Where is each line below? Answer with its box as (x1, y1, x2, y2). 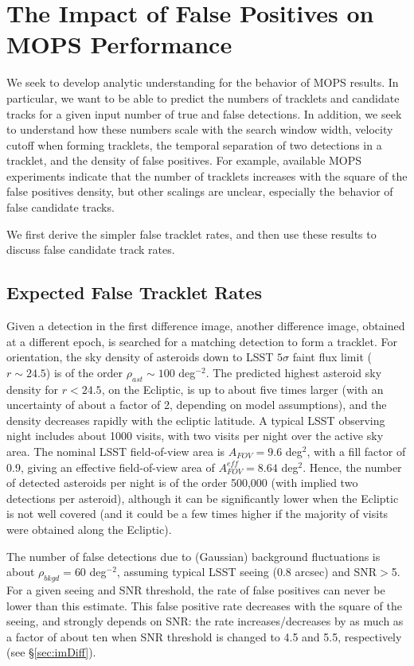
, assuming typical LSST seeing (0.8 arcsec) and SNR (116, 563, 377, 580)
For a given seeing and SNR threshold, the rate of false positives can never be (6, 581, 385, 598)
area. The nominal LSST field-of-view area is (6, 443, 225, 459)
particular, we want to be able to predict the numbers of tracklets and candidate (6, 89, 400, 106)
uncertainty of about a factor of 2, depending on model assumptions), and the (6, 396, 387, 413)
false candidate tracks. (6, 199, 115, 216)
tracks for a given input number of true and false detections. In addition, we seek (6, 105, 402, 122)
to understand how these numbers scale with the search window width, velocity (6, 121, 393, 138)
